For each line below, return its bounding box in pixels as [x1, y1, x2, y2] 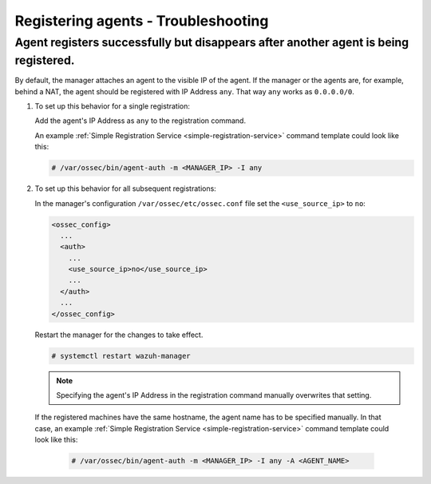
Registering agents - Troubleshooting [14, 12, 269, 30]
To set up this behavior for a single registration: [34, 101, 191, 111]
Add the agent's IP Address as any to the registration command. [34, 116, 247, 125]
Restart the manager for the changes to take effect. [34, 330, 204, 339]
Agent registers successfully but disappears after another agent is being [14, 35, 409, 50]
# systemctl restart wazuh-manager [51, 351, 191, 360]
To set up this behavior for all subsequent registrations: [34, 184, 217, 193]
